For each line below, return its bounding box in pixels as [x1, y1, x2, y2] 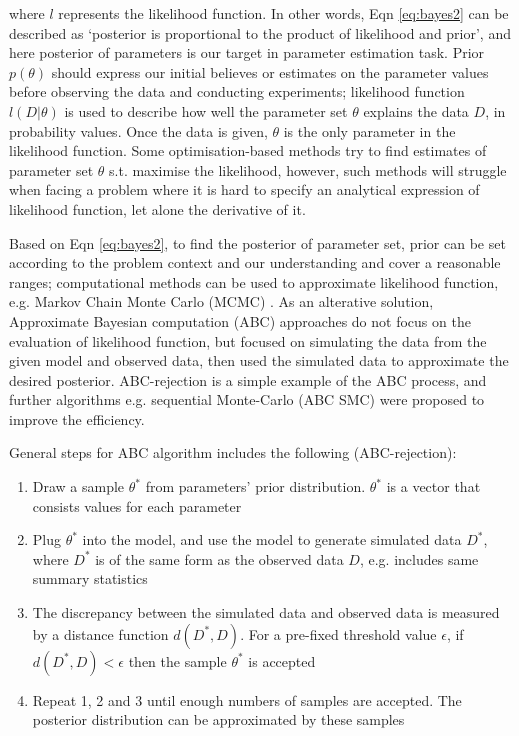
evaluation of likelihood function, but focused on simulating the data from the [9, 330, 487, 351]
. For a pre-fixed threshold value [240, 623, 437, 644]
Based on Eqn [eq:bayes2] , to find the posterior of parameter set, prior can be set [9, 232, 506, 253]
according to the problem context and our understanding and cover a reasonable [9, 252, 501, 273]
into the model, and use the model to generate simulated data [82, 529, 462, 550]
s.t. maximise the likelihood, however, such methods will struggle [109, 159, 507, 180]
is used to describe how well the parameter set [64, 100, 348, 121]
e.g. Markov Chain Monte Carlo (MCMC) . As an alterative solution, [9, 291, 434, 312]
